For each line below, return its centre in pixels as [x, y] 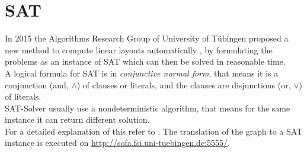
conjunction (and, [37, 85]
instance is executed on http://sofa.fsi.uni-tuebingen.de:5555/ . [117, 143]
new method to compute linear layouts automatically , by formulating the [139, 50]
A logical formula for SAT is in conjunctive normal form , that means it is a [142, 73]
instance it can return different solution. [77, 119]
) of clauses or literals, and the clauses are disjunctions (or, [184, 85]
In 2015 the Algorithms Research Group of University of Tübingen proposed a [147, 38]
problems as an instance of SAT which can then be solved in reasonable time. [145, 61]
